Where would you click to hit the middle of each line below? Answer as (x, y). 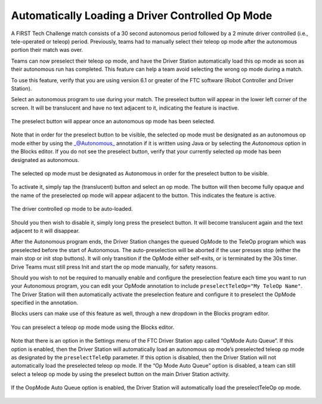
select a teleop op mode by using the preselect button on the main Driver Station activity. (120, 374)
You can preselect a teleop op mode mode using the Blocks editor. (93, 327)
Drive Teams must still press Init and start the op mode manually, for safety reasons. (114, 267)
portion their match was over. (47, 50)
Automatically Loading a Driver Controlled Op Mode (142, 15)
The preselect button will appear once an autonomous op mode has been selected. (113, 122)
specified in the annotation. (45, 303)
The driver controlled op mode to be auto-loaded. (72, 209)
